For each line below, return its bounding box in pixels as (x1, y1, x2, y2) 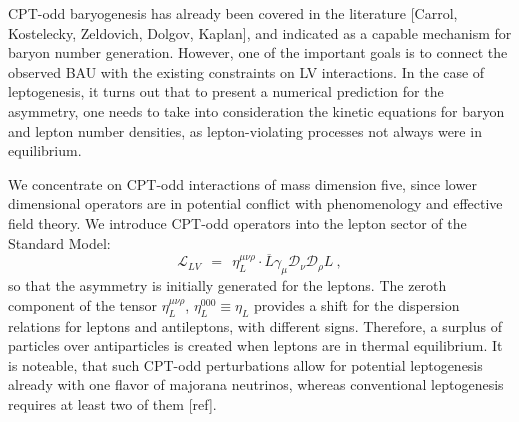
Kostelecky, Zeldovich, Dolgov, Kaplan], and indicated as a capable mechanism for (8, 22, 512, 43)
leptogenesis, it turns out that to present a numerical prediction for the (8, 81, 444, 102)
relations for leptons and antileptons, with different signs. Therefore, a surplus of (8, 315, 502, 336)
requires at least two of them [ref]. (8, 393, 217, 414)
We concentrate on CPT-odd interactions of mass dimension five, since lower (8, 173, 477, 194)
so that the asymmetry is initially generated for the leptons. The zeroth (8, 275, 447, 296)
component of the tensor (8, 294, 158, 315)
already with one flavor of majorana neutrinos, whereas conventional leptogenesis (8, 374, 504, 395)
